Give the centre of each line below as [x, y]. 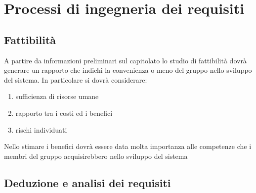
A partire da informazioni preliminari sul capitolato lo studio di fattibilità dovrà [125, 60]
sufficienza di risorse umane [57, 96]
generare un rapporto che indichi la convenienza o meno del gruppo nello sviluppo [128, 70]
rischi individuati [41, 129]
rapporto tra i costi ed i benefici [64, 113]
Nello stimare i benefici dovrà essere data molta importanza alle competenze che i [128, 146]
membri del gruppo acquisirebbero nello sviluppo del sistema [96, 156]
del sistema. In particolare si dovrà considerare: [76, 79]
